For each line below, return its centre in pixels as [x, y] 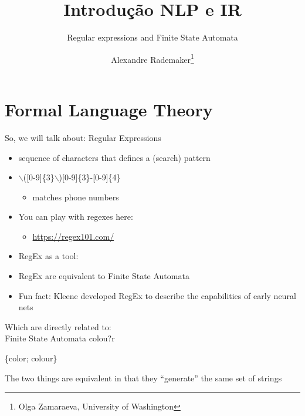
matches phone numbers [76, 197]
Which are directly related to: [58, 326]
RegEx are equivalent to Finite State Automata [104, 276]
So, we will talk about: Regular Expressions [83, 137]
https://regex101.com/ [73, 236]
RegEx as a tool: [48, 256]
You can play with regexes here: [76, 217]
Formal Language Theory [109, 109]
